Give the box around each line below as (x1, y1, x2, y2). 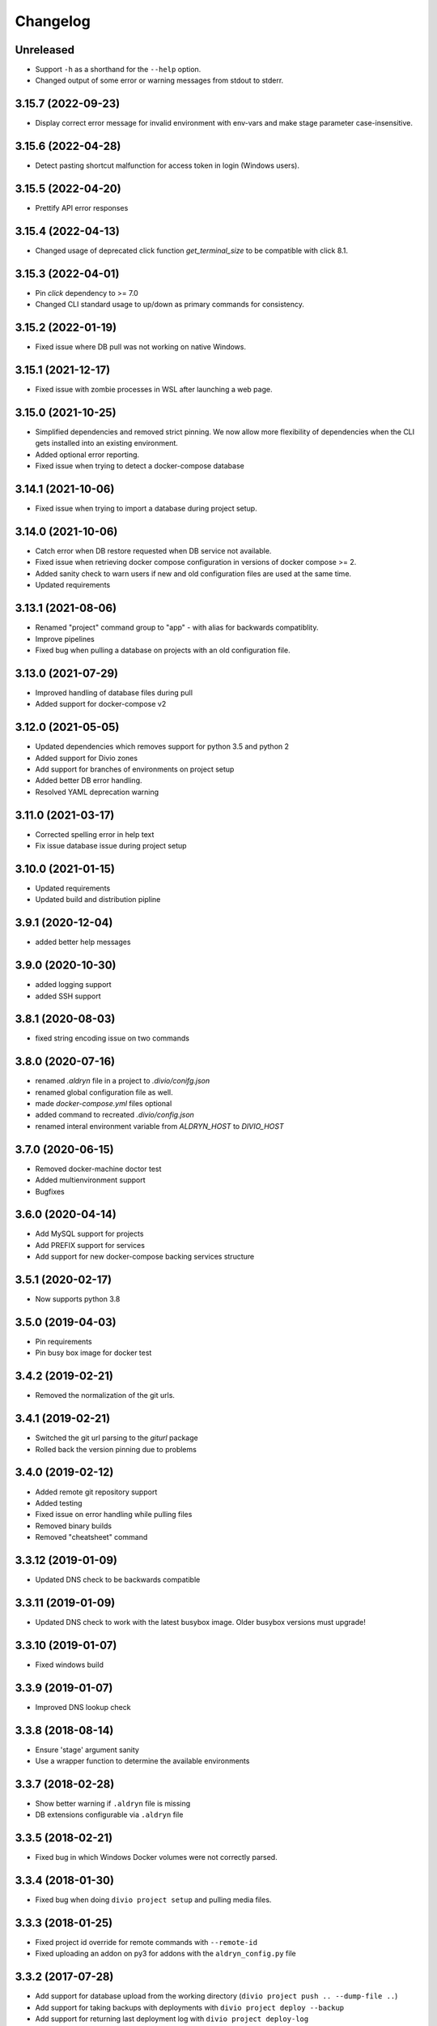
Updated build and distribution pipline (35, 895, 161, 904)
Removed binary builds (35, 1520, 112, 1531)
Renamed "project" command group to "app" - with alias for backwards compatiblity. (35, 622, 319, 632)
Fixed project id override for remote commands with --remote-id (35, 1938, 258, 1947)
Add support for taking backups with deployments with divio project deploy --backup (35, 2002, 345, 2012)
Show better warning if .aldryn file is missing (35, 1798, 191, 1808)
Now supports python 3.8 (35, 1294, 121, 1304)
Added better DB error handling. (35, 776, 142, 785)
